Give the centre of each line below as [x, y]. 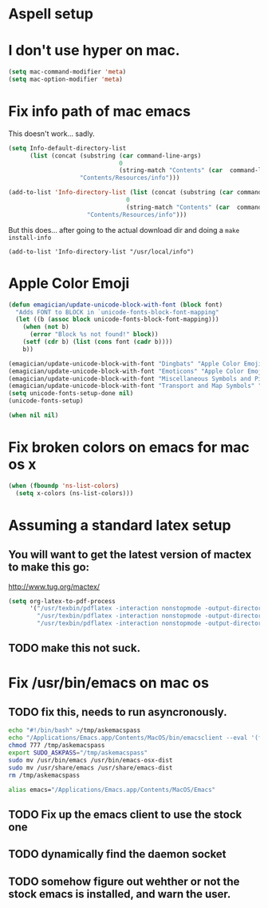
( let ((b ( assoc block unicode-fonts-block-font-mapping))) [117, 320]
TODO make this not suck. [75, 648]
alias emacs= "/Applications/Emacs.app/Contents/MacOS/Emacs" [112, 790]
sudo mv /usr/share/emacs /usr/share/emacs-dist [91, 768]
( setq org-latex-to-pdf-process [62, 601]
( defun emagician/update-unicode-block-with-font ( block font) [116, 305]
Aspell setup [51, 14]
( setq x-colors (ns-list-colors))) [75, 493]
